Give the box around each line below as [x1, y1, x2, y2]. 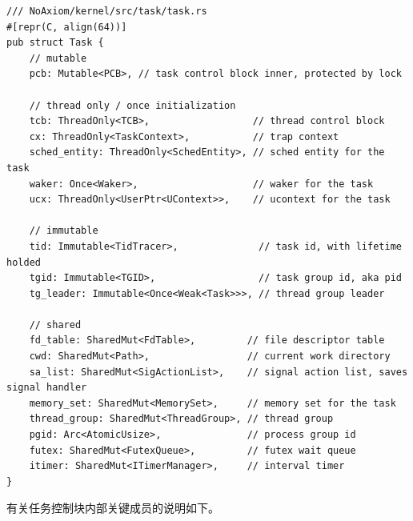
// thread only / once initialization [29, 99, 236, 111]
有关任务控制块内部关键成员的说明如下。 [6, 499, 219, 516]
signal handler [6, 382, 87, 394]
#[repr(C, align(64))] [6, 21, 127, 33]
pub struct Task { [6, 37, 104, 49]
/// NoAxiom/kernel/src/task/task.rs [6, 6, 207, 17]
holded [6, 256, 41, 268]
